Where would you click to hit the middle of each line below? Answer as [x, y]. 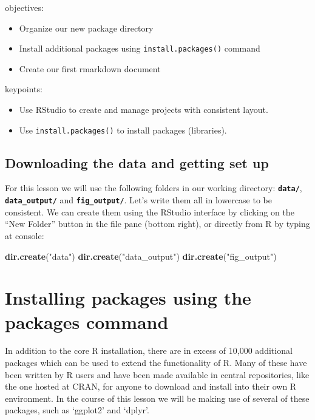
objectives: [24, 7]
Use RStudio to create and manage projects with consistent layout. [144, 110]
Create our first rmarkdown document [90, 68]
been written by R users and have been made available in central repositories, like [157, 374]
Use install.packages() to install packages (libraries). [123, 130]
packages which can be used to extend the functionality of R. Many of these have [156, 363]
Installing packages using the [128, 298]
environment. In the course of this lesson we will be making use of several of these [157, 398]
